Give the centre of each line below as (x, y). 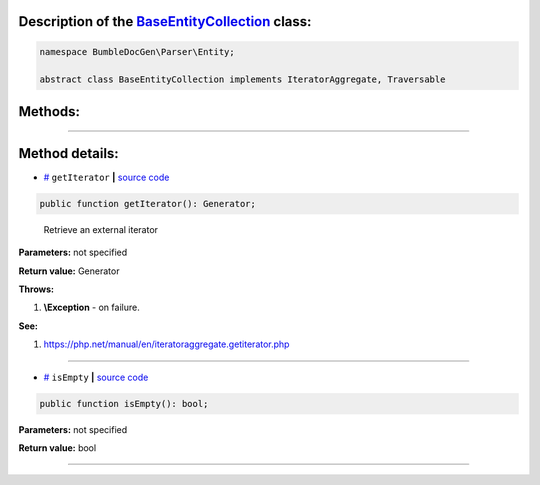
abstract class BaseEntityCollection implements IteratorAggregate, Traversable (242, 79)
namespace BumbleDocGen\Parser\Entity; (137, 51)
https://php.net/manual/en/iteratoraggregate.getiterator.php (166, 344)
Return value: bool (57, 447)
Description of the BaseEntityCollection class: (165, 21)
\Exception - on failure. (91, 307)
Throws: (36, 289)
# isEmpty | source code (96, 377)
